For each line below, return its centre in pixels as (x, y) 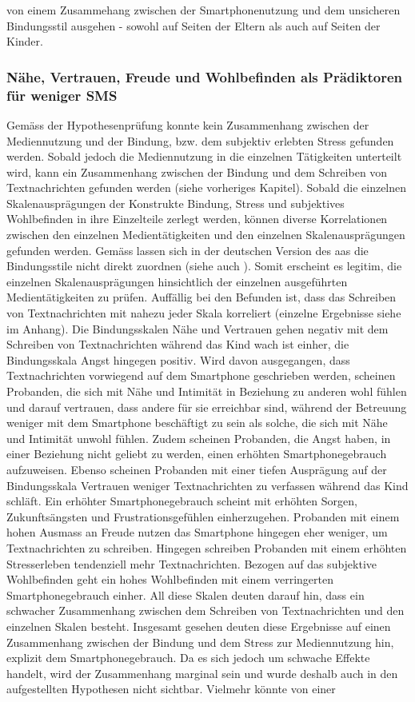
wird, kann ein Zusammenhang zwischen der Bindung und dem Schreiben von (197, 172)
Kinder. (25, 41)
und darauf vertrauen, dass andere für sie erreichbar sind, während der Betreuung (207, 407)
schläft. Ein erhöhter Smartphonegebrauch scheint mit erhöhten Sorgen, (182, 501)
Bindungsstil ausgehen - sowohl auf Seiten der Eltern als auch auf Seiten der (194, 25)
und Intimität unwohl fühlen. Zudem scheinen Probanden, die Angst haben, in (199, 438)
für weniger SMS (62, 95)
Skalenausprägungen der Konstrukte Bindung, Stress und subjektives (176, 203)
